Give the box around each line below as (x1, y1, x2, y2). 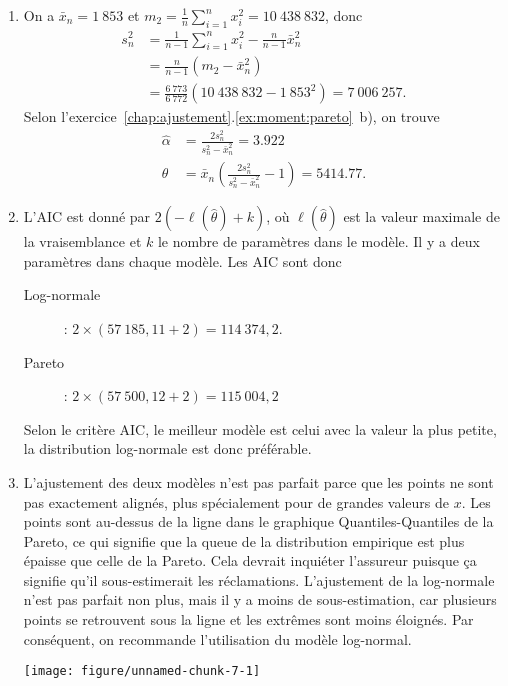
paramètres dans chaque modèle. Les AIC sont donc (23, 250, 342, 271)
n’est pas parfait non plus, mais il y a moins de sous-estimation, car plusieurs (23, 589, 497, 610)
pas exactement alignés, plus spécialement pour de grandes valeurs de (23, 491, 450, 512)
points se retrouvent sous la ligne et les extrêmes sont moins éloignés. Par (23, 609, 474, 630)
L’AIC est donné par (23, 206, 151, 227)
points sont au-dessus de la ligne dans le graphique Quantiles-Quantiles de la (23, 511, 494, 532)
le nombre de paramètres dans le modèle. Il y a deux (157, 231, 480, 252)
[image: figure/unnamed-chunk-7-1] (23, 664, 261, 679)
